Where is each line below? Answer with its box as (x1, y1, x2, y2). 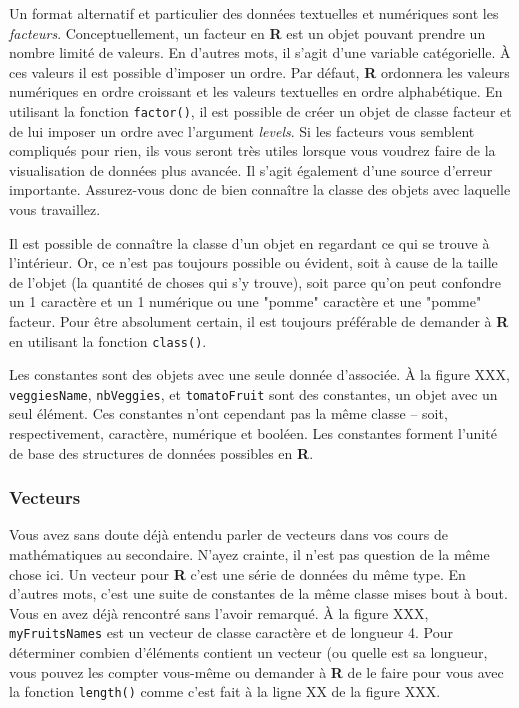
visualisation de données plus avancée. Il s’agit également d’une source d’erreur (9, 159, 493, 180)
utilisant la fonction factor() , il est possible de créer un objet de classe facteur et (9, 100, 512, 121)
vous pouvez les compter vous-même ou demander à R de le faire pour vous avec (9, 661, 504, 682)
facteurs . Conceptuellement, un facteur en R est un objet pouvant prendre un (9, 22, 486, 43)
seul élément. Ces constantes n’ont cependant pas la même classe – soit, (9, 403, 448, 424)
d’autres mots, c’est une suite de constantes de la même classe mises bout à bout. (9, 583, 508, 604)
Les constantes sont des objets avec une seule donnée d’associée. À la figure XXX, (9, 364, 510, 385)
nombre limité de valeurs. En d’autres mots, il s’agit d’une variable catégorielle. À (9, 42, 511, 63)
